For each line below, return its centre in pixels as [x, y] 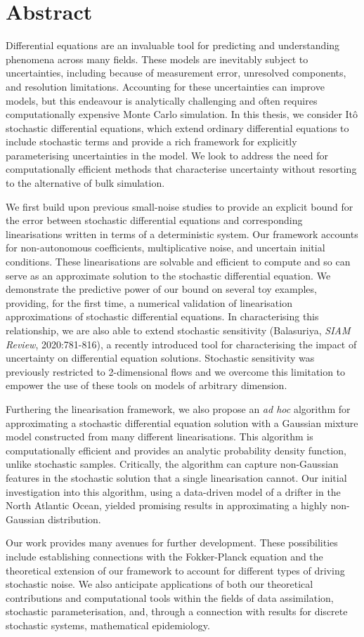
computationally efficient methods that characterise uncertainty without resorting [181, 169]
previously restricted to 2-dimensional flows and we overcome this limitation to [176, 371]
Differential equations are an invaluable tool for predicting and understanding [173, 45]
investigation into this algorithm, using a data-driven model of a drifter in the [173, 491]
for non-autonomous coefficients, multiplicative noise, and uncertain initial [165, 248]
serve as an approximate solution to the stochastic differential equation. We [168, 275]
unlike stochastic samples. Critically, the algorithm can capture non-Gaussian [172, 464]
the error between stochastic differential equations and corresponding [154, 220]
